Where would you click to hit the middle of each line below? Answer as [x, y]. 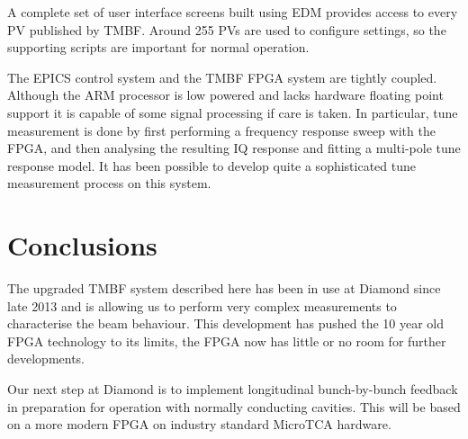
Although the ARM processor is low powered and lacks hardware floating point [225, 95]
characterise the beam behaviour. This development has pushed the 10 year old [225, 323]
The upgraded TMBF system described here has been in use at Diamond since [224, 288]
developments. [46, 358]
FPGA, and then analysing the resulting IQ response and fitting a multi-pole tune [234, 148]
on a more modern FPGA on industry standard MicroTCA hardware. [199, 424]
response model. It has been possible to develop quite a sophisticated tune [212, 165]
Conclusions [82, 245]
